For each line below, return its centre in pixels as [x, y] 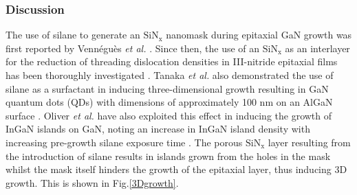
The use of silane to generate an [73, 35]
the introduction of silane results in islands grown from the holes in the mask [168, 156]
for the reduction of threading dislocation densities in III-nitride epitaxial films [172, 61]
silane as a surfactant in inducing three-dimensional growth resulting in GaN [167, 88]
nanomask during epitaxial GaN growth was [259, 35]
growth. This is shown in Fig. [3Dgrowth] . [92, 182]
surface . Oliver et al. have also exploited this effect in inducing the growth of [169, 115]
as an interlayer [317, 48]
